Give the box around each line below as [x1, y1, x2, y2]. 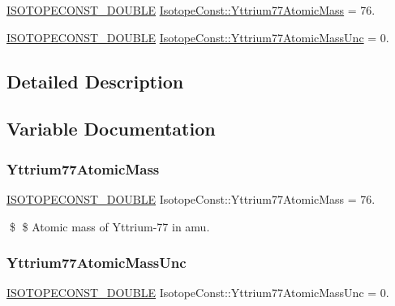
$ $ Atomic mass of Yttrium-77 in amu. [9, 218, 210, 235]
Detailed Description [6, 68, 184, 93]
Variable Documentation [6, 116, 216, 141]
